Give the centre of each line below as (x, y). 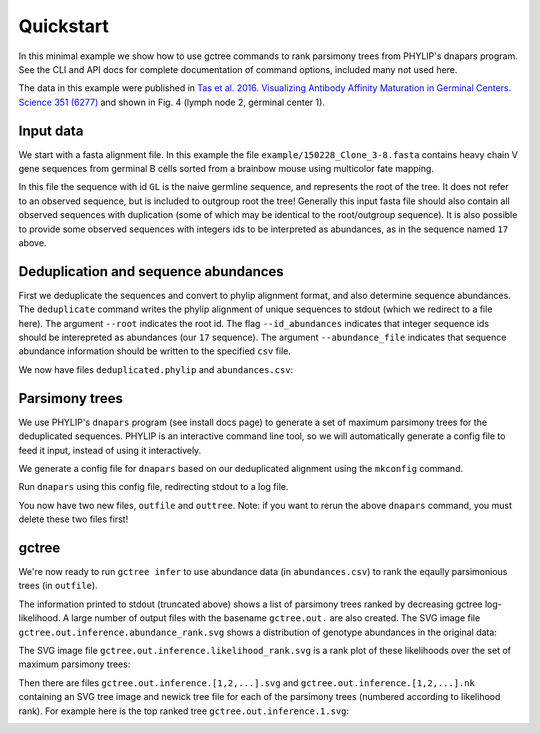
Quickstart (64, 26)
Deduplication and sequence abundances (151, 271)
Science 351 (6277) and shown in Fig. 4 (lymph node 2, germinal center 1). (171, 102)
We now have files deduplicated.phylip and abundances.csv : (156, 369)
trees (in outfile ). (58, 586)
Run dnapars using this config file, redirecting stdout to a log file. (153, 487)
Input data (51, 130)
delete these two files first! (73, 519)
